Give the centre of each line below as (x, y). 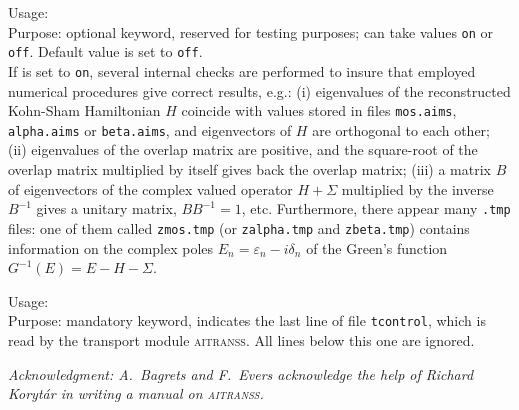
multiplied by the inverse (417, 188)
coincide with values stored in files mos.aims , (319, 110)
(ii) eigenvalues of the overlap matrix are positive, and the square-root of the (243, 149)
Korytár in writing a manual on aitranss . (136, 393)
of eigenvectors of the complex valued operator (150, 188)
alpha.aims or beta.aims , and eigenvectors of (150, 129)
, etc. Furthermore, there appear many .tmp (376, 208)
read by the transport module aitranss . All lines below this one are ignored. (241, 340)
